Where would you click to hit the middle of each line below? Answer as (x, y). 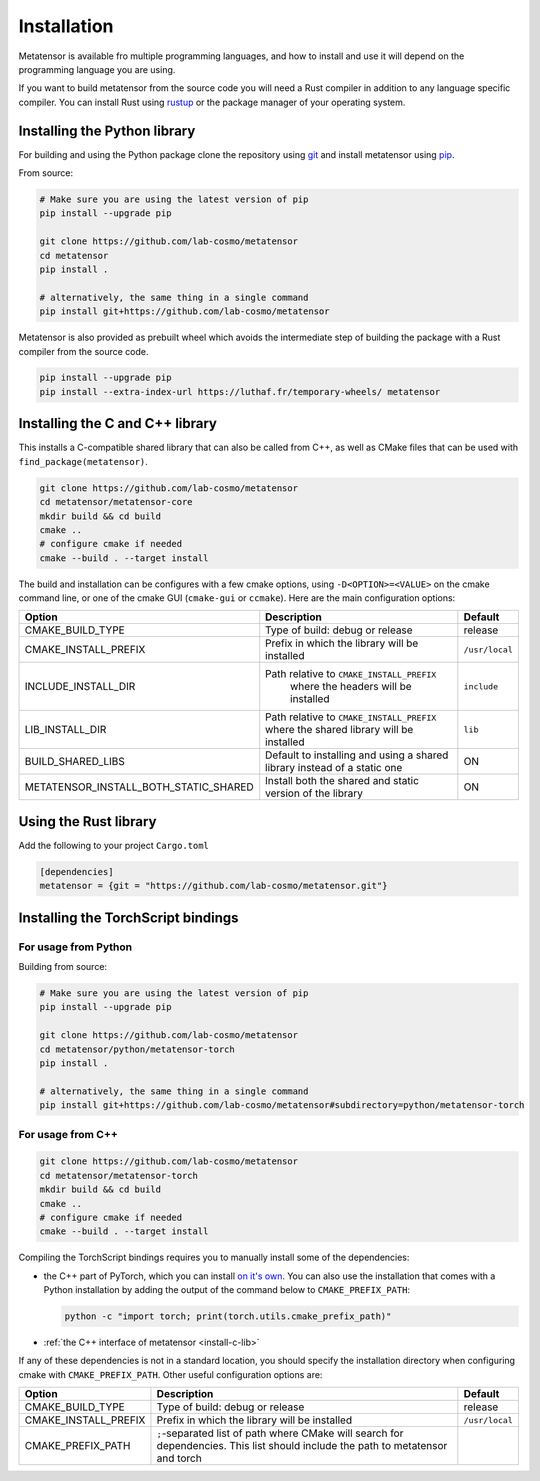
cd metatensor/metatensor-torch (119, 1175)
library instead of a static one (334, 768)
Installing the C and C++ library (117, 423)
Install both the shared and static (342, 781)
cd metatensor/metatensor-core (116, 502)
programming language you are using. (97, 69)
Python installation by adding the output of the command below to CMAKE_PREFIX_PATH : (226, 1290)
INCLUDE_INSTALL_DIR (80, 687)
